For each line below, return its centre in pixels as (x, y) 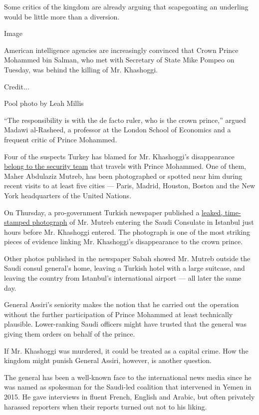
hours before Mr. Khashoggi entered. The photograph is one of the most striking (127, 231)
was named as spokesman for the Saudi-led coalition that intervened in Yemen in (128, 387)
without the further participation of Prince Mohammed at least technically (119, 314)
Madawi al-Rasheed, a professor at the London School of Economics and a (118, 130)
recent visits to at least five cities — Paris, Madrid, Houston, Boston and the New (130, 186)
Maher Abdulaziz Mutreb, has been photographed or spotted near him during (123, 176)
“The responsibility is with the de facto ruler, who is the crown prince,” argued (125, 120)
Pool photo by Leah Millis (44, 103)
